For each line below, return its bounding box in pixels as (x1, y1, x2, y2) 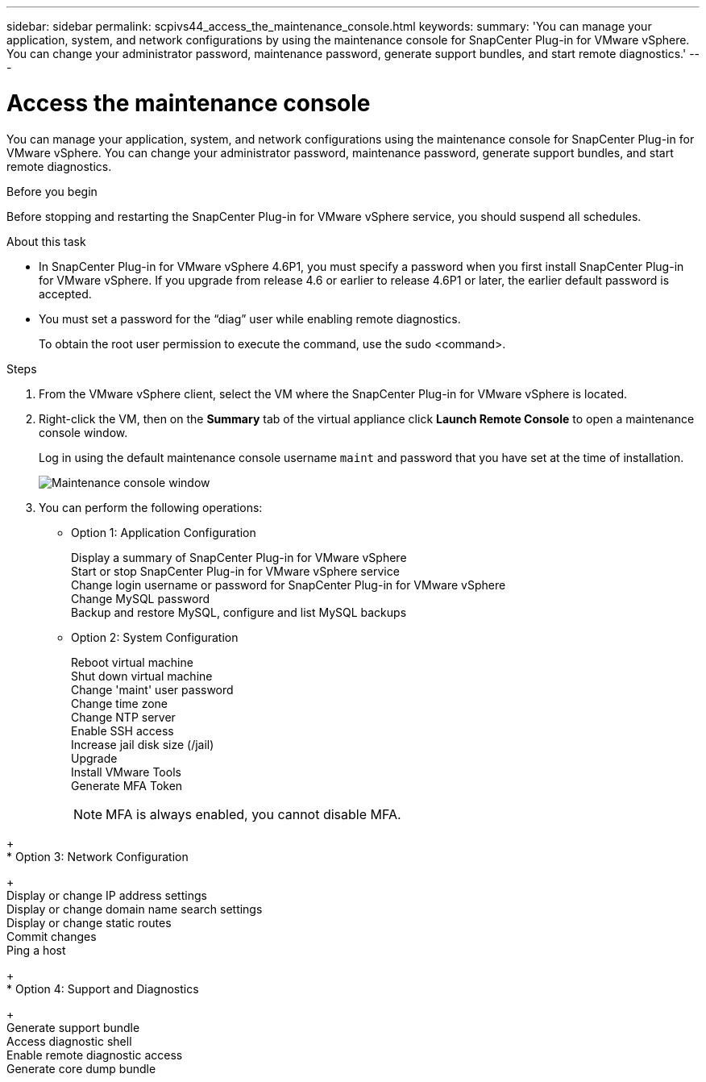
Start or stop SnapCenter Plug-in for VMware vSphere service (71, 564, 400, 578)
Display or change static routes (6, 915, 172, 930)
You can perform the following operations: (39, 500, 263, 514)
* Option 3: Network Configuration (6, 849, 189, 864)
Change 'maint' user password (71, 682, 234, 697)
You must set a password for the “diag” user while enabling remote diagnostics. (39, 311, 461, 326)
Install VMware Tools (71, 764, 181, 779)
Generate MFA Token (71, 778, 183, 793)
